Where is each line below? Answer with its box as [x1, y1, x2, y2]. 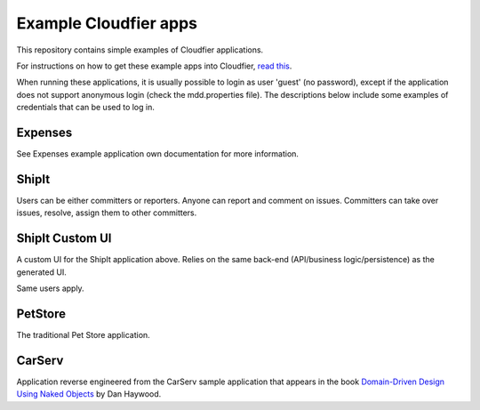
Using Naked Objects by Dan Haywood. [16, 389, 162, 399]
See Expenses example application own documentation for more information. [16, 149, 300, 159]
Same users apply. [16, 283, 84, 293]
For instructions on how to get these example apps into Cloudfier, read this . [16, 60, 292, 71]
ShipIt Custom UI [16, 231, 112, 246]
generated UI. [16, 267, 67, 277]
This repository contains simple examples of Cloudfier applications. [16, 44, 264, 55]
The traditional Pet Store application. [16, 329, 150, 340]
